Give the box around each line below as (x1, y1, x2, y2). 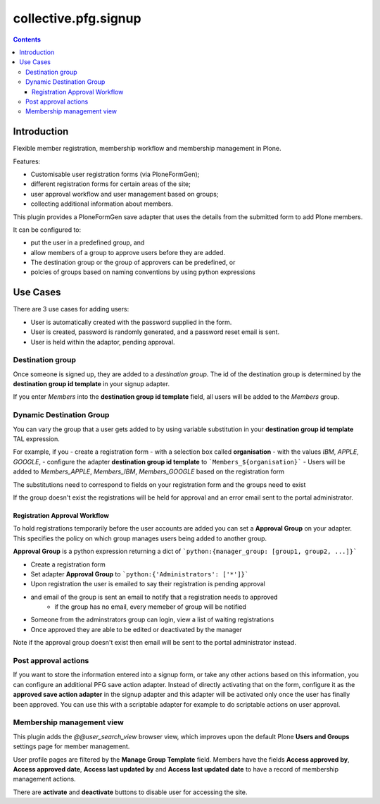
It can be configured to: (13, 225, 82, 234)
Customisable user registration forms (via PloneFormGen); (30, 170, 200, 178)
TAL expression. (13, 435, 60, 443)
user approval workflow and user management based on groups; (30, 190, 219, 198)
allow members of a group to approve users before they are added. (30, 248, 225, 256)
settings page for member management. (13, 742, 130, 750)
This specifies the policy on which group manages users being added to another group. (13, 534, 267, 543)
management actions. (13, 775, 77, 784)
